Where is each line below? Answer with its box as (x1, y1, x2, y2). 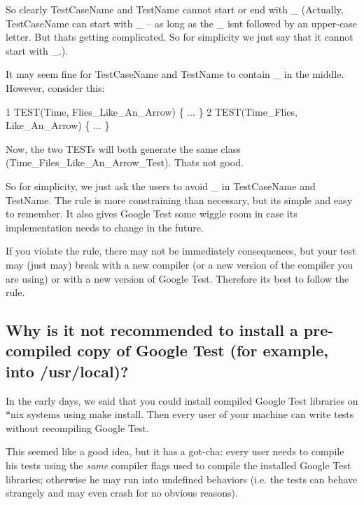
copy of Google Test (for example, (77, 339, 328, 361)
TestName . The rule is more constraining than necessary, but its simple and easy (6, 192, 353, 207)
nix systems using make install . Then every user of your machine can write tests (10, 407, 354, 422)
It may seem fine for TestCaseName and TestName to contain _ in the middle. (6, 67, 344, 81)
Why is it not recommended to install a (6, 319, 298, 341)
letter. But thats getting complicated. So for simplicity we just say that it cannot (6, 29, 353, 44)
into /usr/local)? (6, 360, 129, 382)
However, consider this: (6, 80, 105, 95)
